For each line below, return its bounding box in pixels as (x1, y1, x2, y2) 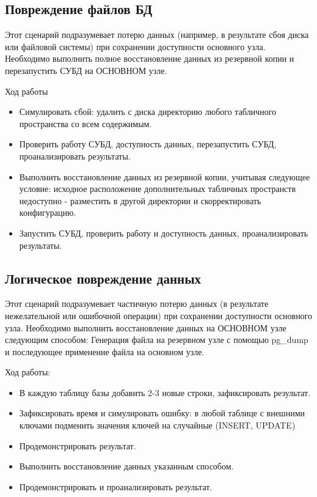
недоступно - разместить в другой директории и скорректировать (19, 194, 261, 207)
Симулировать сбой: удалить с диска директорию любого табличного (19, 105, 277, 118)
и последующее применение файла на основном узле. (5, 345, 205, 358)
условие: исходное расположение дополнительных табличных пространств (19, 182, 296, 195)
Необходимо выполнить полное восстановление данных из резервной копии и (5, 52, 294, 65)
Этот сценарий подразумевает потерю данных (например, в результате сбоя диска (5, 28, 309, 41)
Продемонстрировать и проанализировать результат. (19, 480, 213, 493)
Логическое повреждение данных (5, 268, 202, 287)
